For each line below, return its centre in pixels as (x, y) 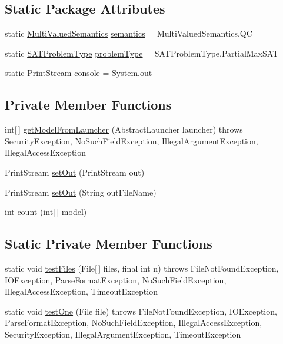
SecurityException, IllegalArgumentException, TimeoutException (123, 334)
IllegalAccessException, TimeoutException (81, 291)
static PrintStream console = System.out (79, 73)
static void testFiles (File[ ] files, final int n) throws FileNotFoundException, (142, 268)
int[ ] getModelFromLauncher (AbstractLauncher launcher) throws (124, 129)
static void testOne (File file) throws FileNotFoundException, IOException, (141, 311)
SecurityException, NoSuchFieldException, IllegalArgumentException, (131, 140)
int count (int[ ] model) (46, 212)
